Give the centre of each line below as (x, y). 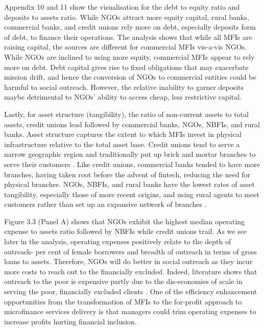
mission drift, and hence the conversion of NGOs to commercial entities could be (130, 77)
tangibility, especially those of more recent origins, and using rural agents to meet (132, 194)
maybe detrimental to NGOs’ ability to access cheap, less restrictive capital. (123, 97)
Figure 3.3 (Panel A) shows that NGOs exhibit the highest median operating (125, 221)
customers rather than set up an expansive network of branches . (105, 204)
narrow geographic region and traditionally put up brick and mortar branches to (130, 154)
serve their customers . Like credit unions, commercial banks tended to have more (132, 164)
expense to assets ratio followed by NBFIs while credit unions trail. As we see (126, 231)
